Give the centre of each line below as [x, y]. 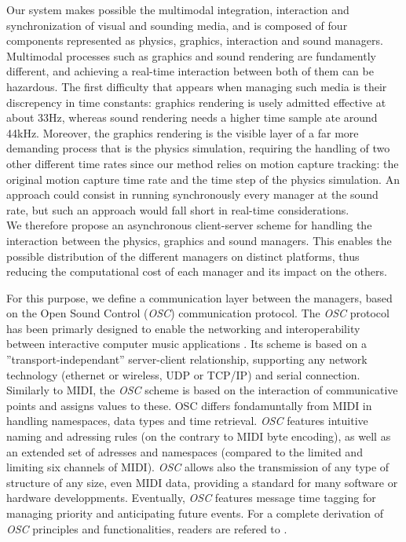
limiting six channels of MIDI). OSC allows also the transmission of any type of [198, 467]
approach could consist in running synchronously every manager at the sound [192, 194]
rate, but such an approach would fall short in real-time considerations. [178, 209]
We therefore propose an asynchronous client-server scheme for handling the [189, 225]
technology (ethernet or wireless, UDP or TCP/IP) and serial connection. [183, 374]
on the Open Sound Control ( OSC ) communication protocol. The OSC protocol [198, 313]
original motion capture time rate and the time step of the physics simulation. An [203, 179]
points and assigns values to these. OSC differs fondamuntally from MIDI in [189, 405]
